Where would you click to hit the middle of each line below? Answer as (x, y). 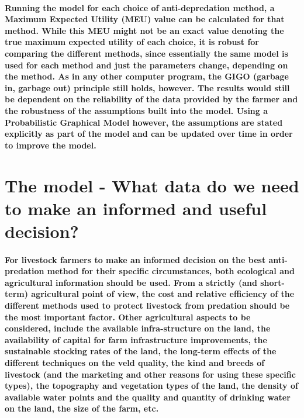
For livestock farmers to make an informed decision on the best (135, 259)
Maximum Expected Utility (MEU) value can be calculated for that (145, 19)
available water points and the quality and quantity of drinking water (148, 397)
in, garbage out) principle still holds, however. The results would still (147, 87)
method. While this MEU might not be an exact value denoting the (144, 30)
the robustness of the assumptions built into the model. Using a (137, 110)
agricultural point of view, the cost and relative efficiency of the (163, 294)
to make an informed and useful (136, 208)
